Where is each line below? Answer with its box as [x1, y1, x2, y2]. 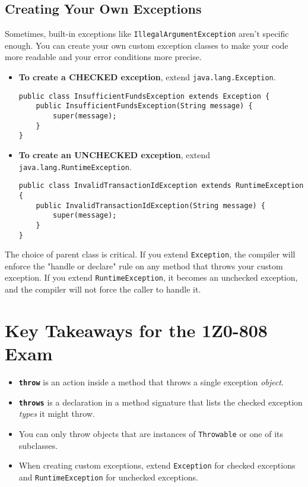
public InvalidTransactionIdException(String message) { [36, 201, 266, 210]
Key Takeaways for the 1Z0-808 [5, 318, 268, 342]
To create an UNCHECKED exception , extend [18, 148, 211, 161]
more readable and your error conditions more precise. [5, 51, 202, 63]
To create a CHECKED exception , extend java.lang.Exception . [18, 71, 276, 83]
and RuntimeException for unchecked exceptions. [18, 470, 198, 483]
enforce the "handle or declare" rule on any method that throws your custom [5, 259, 283, 272]
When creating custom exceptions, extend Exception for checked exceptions [18, 459, 296, 472]
